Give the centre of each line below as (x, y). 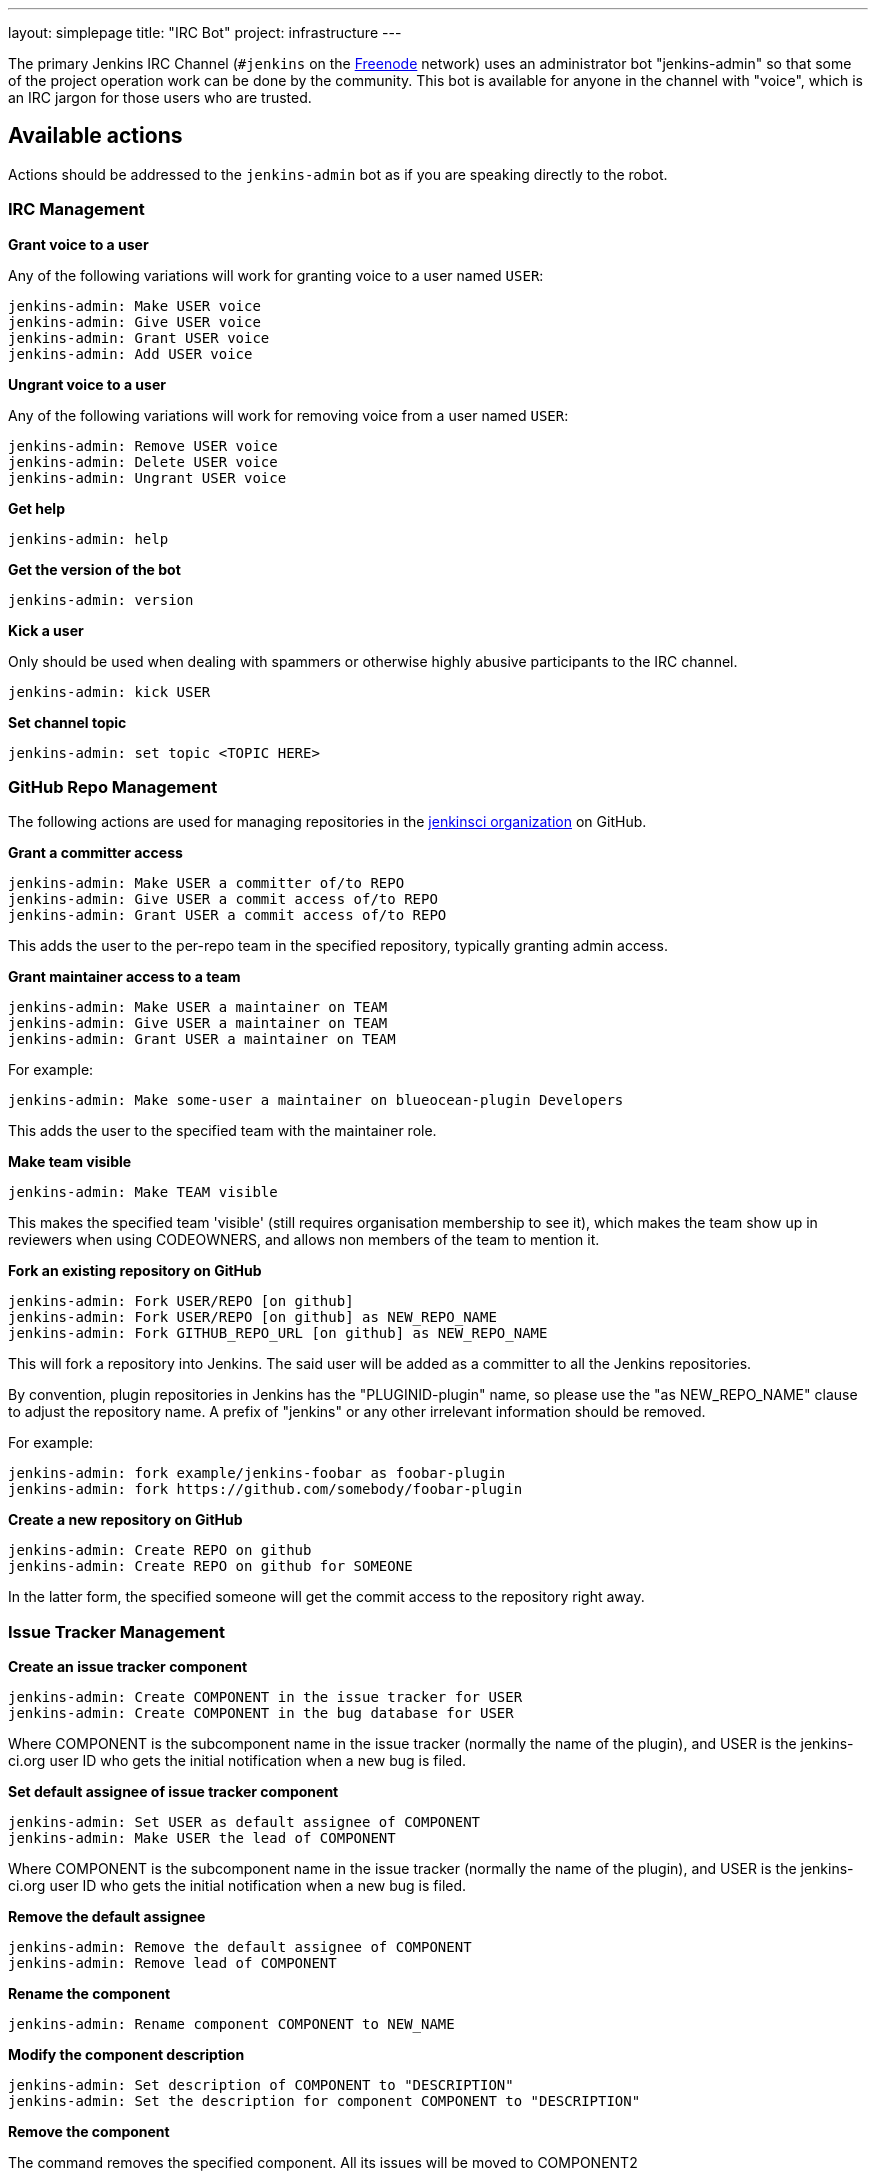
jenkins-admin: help (88, 538)
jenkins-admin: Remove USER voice (143, 445)
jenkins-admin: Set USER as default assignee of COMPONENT (244, 1822)
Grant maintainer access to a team (124, 977)
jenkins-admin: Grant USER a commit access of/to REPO (227, 915)
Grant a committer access (95, 853)
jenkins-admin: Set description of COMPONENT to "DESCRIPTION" (261, 2085)
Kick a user (46, 630)
